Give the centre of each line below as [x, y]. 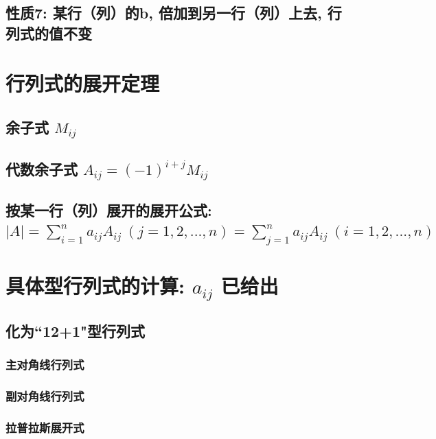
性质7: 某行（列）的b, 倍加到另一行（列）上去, [164, 13]
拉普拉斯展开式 [45, 428]
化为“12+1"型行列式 [76, 331]
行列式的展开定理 [83, 83]
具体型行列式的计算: [95, 285]
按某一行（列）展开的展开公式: [109, 210]
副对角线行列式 [45, 396]
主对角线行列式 [45, 365]
